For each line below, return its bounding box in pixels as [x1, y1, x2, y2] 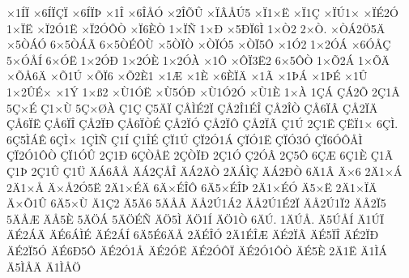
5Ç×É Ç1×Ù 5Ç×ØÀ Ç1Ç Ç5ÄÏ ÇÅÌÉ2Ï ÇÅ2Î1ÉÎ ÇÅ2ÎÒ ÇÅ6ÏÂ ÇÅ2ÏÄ [6, 99, 378, 116]
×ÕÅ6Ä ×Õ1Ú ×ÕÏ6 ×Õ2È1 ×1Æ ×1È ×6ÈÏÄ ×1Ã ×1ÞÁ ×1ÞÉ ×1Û [6, 67, 368, 84]
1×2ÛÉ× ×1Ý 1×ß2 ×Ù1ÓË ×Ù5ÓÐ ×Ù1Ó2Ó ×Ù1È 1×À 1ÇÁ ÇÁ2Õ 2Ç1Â [6, 83, 400, 100]
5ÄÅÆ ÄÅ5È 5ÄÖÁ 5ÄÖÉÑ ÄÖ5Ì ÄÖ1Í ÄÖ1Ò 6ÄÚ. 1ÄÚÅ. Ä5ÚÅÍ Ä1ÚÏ [6, 210, 385, 227]
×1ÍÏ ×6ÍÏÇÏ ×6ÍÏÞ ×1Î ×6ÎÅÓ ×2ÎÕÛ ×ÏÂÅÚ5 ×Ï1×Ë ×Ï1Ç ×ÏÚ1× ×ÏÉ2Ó [6, 4, 398, 20]
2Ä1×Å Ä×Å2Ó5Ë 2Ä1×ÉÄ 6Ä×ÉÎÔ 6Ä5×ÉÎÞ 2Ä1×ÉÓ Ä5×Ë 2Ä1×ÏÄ [6, 178, 377, 195]
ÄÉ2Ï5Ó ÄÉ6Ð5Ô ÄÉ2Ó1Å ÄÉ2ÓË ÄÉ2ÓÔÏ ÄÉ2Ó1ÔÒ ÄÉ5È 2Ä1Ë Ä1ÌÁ [6, 242, 388, 259]
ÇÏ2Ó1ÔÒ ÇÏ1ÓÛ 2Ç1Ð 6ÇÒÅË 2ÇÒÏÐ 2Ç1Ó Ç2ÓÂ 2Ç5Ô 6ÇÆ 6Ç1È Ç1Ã [6, 147, 394, 164]
